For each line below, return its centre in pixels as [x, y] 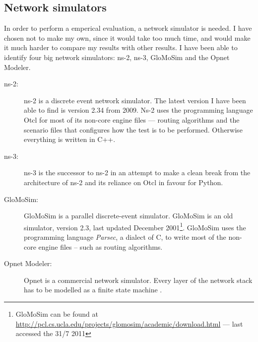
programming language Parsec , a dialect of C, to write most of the [125, 237]
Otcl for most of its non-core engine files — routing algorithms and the [132, 119]
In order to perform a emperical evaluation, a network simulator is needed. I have [128, 28]
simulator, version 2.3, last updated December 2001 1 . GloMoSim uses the [135, 226]
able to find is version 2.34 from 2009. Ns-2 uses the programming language [138, 110]
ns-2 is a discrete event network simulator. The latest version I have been [135, 100]
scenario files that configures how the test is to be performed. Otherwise [133, 129]
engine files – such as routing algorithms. [100, 246]
